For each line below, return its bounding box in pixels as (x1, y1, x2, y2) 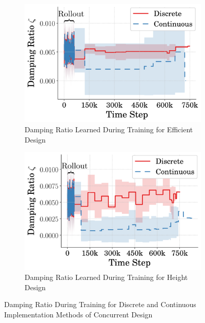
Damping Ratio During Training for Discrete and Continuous (4, 299, 196, 310)
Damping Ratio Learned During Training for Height (25, 272, 188, 282)
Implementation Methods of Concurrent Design (4, 309, 153, 320)
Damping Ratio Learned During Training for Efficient (25, 124, 193, 135)
